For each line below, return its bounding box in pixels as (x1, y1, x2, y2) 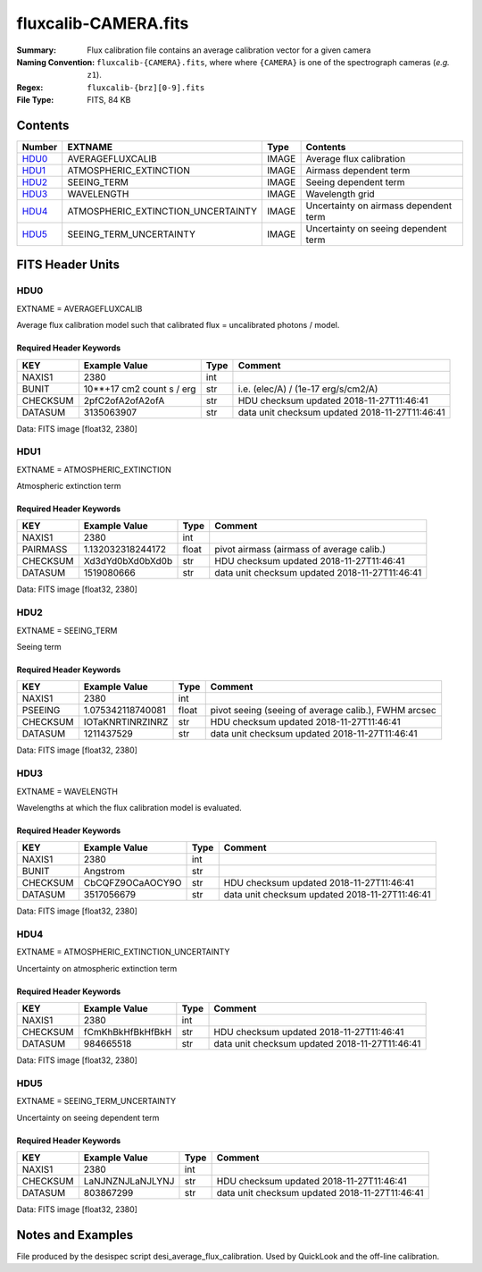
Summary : (16, 45, 57, 55)
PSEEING (21, 704, 61, 717)
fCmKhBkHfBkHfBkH (83, 1026, 172, 1039)
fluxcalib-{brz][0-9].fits (87, 82, 205, 93)
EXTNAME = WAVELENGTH (16, 786, 118, 796)
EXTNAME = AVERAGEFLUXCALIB (16, 303, 143, 314)
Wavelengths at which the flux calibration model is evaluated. (16, 802, 242, 813)
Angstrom (83, 865, 125, 878)
